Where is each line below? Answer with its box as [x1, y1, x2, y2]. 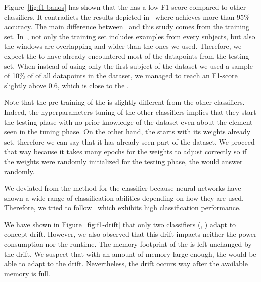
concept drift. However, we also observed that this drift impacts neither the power [4, 229, 257, 239]
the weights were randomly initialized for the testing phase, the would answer [4, 156, 243, 166]
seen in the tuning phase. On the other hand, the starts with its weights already [4, 126, 251, 137]
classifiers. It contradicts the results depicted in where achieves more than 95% [4, 11, 250, 22]
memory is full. [4, 268, 50, 278]
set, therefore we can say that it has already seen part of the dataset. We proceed [4, 136, 255, 147]
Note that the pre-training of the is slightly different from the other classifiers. [4, 97, 245, 107]
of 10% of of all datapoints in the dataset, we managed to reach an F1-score [4, 70, 238, 81]
